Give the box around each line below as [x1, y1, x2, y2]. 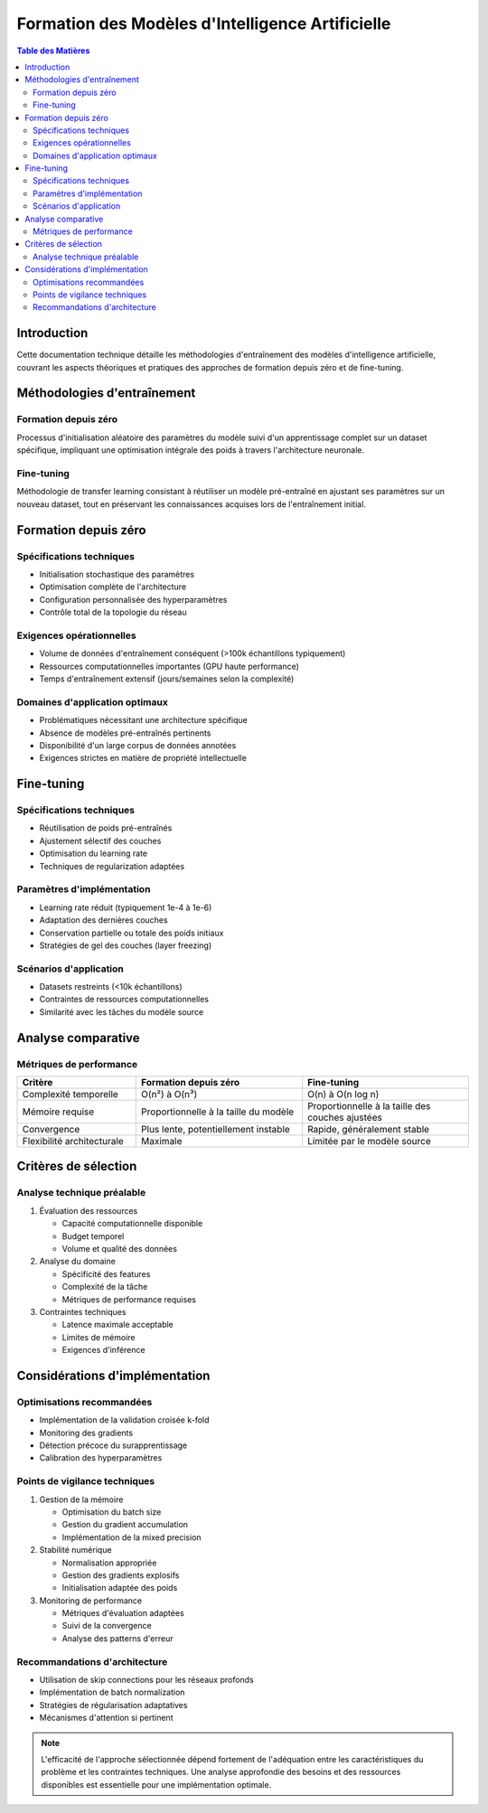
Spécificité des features [61, 1268, 151, 1279]
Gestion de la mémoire [39, 1494, 124, 1505]
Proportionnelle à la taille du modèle [141, 1105, 295, 1118]
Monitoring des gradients [39, 1427, 134, 1438]
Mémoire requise [22, 1105, 95, 1118]
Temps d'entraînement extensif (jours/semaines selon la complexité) [39, 673, 295, 684]
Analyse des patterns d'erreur [61, 1632, 174, 1644]
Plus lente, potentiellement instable [141, 1123, 291, 1136]
